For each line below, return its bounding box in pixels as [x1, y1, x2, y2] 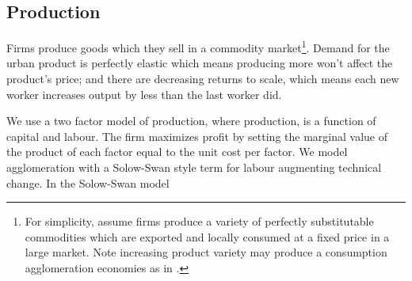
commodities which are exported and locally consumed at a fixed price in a [25, 228, 390, 245]
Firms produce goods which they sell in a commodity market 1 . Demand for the [6, 37, 390, 55]
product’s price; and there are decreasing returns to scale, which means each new [6, 70, 399, 87]
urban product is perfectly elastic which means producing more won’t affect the [6, 55, 393, 71]
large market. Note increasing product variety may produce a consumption [25, 244, 387, 260]
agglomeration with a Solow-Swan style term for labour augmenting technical [6, 159, 382, 176]
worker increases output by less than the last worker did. [6, 85, 282, 102]
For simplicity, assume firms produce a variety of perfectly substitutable [25, 213, 374, 230]
